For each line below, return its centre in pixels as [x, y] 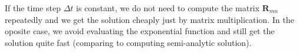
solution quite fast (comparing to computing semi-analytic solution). [128, 42]
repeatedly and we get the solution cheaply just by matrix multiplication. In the [149, 19]
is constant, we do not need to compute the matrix [168, 8]
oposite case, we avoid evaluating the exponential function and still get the [140, 31]
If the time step [33, 8]
